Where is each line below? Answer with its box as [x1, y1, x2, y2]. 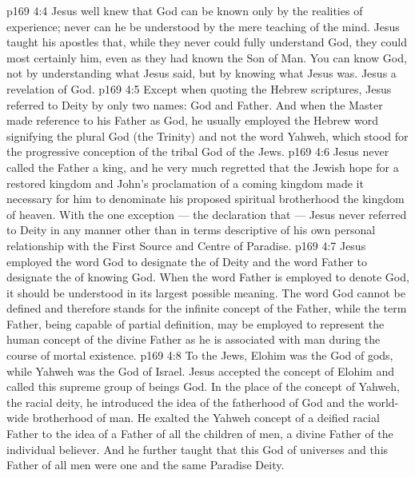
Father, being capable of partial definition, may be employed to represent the [6, 315, 385, 332]
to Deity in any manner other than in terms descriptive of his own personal [6, 221, 376, 238]
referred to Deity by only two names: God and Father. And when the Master [6, 96, 383, 113]
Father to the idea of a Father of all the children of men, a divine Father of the [6, 425, 393, 442]
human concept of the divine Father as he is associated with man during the [6, 331, 381, 348]
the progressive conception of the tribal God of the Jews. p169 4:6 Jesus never [6, 143, 389, 160]
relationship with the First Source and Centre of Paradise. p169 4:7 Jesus [6, 237, 366, 253]
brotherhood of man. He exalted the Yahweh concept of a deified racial [32, 409, 380, 426]
